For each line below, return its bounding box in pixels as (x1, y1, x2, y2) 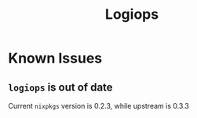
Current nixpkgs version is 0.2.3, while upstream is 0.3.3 (8, 102, 190, 110)
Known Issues (8, 49, 103, 67)
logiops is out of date (8, 80, 113, 94)
